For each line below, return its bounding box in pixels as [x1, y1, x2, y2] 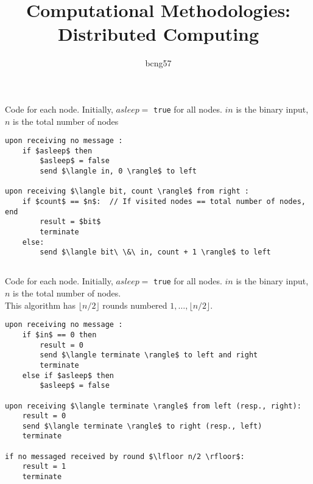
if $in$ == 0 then [22, 330, 97, 339]
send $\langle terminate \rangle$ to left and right [40, 351, 258, 360]
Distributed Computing [57, 21, 259, 46]
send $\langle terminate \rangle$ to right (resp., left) [22, 421, 262, 430]
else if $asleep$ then [22, 371, 114, 380]
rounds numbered [102, 298, 167, 311]
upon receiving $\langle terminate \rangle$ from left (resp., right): [5, 401, 301, 410]
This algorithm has [5, 298, 76, 311]
